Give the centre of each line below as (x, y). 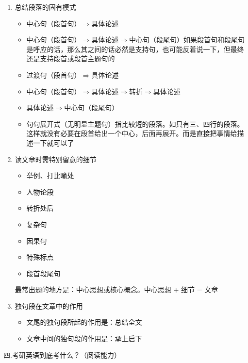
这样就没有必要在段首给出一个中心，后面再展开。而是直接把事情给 (132, 133)
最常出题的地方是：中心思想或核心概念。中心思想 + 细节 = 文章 (116, 289)
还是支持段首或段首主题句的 (71, 58)
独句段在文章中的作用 (49, 305)
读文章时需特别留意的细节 (56, 159)
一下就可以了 (54, 142)
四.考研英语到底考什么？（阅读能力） (62, 355)
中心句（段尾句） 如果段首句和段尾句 (187, 40)
